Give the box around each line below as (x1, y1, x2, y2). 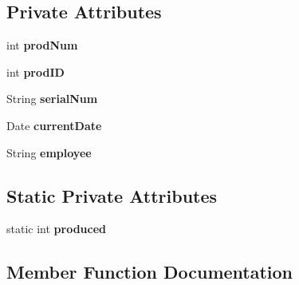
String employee (6, 144, 92, 160)
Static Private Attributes (6, 183, 218, 208)
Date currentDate (6, 117, 102, 133)
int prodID (6, 63, 65, 80)
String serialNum (6, 90, 98, 107)
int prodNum (6, 37, 78, 53)
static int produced (6, 220, 107, 237)
